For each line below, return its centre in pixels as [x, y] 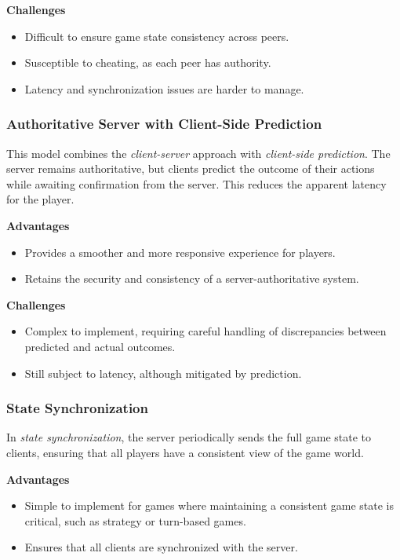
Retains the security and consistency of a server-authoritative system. [192, 278]
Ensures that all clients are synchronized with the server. [161, 547]
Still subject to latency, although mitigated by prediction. [163, 373]
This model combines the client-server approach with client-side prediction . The [198, 153]
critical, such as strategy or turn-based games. [135, 520]
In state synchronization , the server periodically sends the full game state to [189, 437]
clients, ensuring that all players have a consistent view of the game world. [185, 452]
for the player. [40, 199]
